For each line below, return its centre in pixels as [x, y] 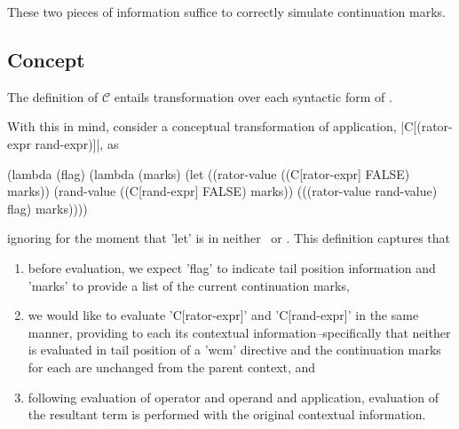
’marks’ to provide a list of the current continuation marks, [189, 285]
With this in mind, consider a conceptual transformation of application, [202, 126]
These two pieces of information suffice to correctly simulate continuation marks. [226, 12]
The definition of [53, 96]
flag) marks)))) [47, 208]
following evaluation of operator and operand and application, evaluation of [233, 397]
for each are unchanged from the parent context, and [172, 367]
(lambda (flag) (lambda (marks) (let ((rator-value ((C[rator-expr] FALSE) [209, 173]
